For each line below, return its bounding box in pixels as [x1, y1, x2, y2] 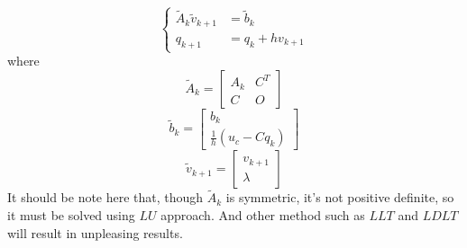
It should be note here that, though [7, 188, 204, 207]
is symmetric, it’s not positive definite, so [225, 188, 454, 207]
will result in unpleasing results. [7, 223, 183, 242]
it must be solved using [7, 205, 135, 224]
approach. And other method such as [160, 205, 365, 224]
